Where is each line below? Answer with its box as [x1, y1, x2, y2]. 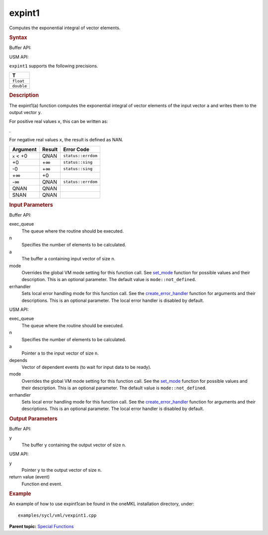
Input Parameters [9, 201, 53, 208]
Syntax [9, 34, 27, 41]
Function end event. [21, 481, 63, 487]
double [12, 83, 27, 89]
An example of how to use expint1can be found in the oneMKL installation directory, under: [9, 501, 195, 507]
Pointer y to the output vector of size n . [21, 467, 102, 473]
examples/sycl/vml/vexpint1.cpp [18, 512, 97, 518]
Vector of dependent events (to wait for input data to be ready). [21, 364, 151, 370]
